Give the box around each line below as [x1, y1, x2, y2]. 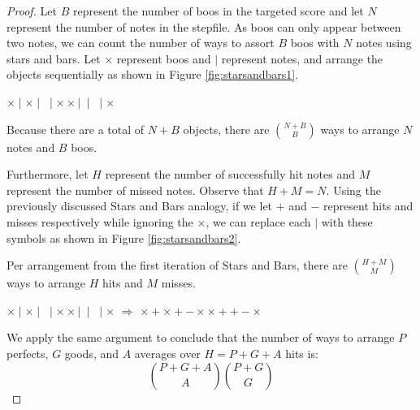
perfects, [6, 344, 49, 361]
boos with [290, 34, 340, 51]
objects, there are [183, 120, 270, 137]
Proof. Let [6, 2, 57, 19]
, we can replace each [206, 213, 311, 230]
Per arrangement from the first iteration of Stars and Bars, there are [6, 257, 348, 274]
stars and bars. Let [6, 50, 101, 67]
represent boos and [116, 50, 211, 67]
